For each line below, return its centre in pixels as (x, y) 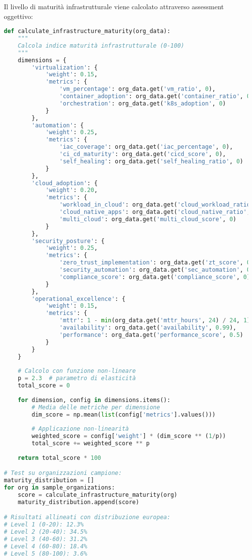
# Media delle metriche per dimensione (96, 407)
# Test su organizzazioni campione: (63, 473)
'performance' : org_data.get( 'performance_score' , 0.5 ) (151, 335)
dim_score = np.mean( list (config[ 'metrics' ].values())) (124, 414)
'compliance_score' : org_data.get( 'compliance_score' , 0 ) (155, 277)
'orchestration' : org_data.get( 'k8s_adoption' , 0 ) (143, 103)
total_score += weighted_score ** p (91, 444)
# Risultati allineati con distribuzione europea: (87, 517)
